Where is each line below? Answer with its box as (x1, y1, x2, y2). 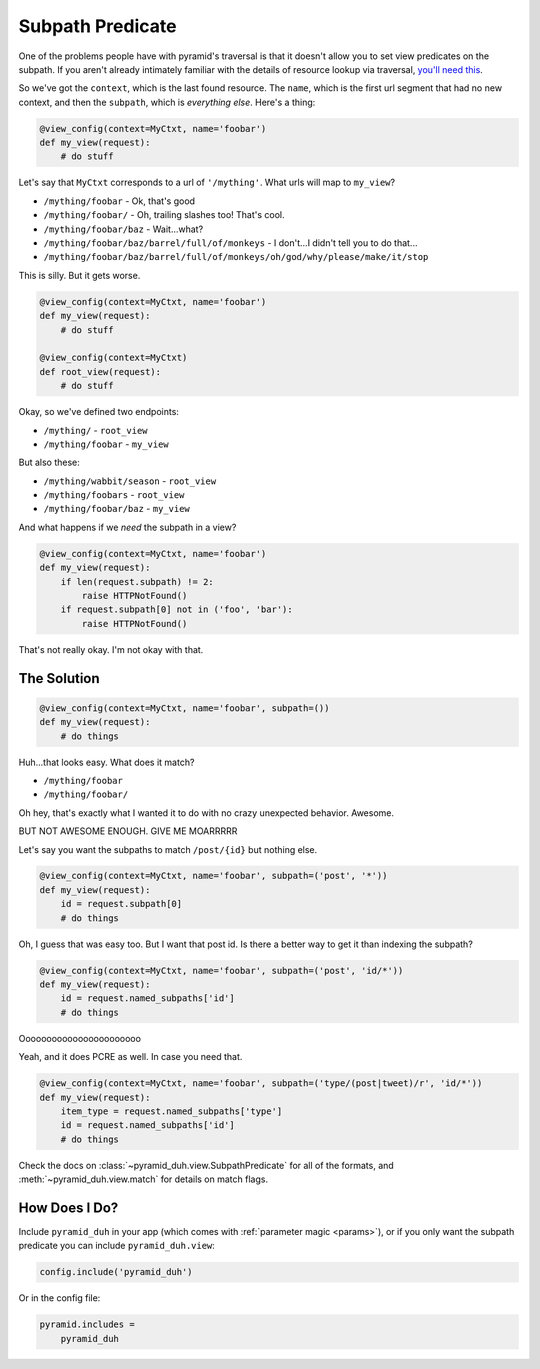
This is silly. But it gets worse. (18, 269, 141, 281)
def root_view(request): (39, 366, 162, 377)
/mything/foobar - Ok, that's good (43, 195, 195, 207)
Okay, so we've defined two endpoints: (18, 406, 180, 418)
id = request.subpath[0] (60, 898, 183, 910)
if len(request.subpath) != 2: (60, 576, 214, 587)
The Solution (18, 670, 100, 687)
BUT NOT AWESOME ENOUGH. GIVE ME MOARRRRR (18, 825, 238, 837)
